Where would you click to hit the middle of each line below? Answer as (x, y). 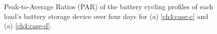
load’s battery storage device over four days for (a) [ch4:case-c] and (106, 16)
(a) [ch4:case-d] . (28, 25)
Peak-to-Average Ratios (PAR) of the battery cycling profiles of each (109, 6)
